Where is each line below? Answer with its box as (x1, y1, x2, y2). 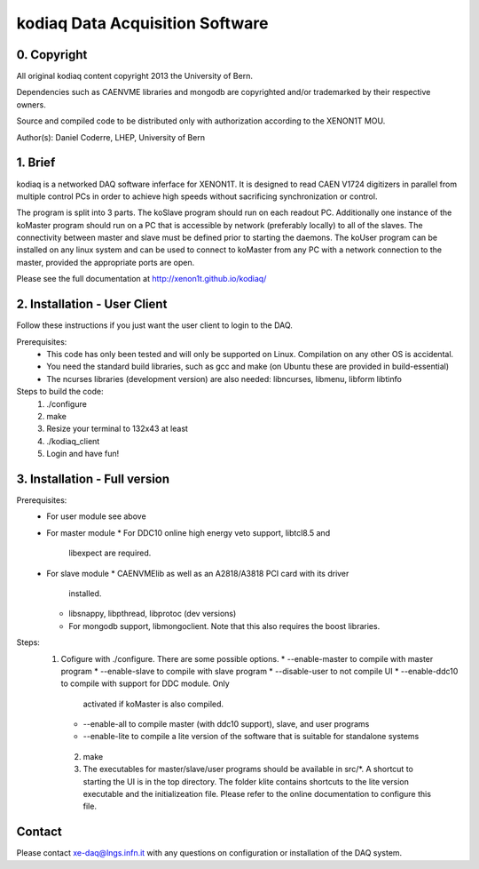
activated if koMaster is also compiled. (82, 698, 224, 709)
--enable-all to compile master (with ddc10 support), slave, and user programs (82, 719, 370, 729)
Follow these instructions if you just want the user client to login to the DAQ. (16, 320, 293, 331)
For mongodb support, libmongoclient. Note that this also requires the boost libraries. (68, 620, 381, 631)
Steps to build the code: (16, 387, 104, 397)
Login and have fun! (46, 449, 120, 459)
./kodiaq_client (46, 435, 100, 446)
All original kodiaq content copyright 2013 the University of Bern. (16, 71, 253, 82)
